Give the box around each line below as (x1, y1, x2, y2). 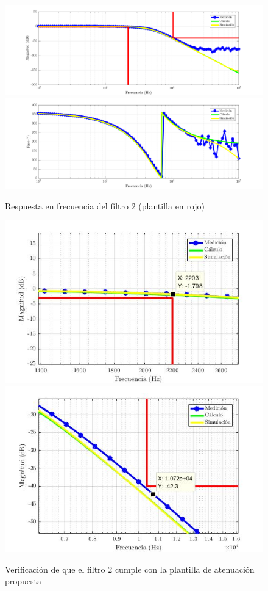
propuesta (5, 575, 42, 587)
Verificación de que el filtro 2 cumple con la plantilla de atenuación (5, 562, 255, 575)
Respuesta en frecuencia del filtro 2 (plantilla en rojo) (5, 199, 205, 212)
